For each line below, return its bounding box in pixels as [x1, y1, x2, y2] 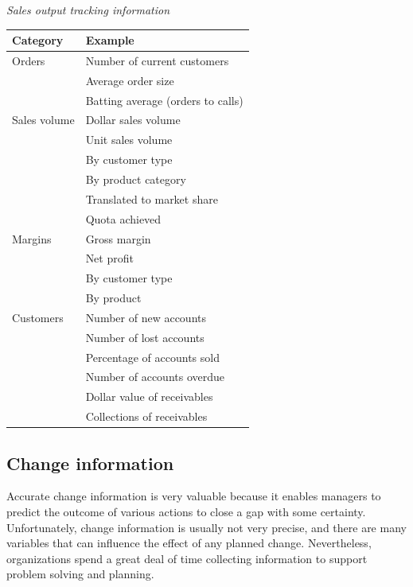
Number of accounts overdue [85, 368, 224, 385]
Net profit [85, 250, 134, 266]
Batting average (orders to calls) [85, 91, 244, 108]
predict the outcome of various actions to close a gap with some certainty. [6, 503, 366, 520]
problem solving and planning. [6, 566, 154, 582]
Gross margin [85, 230, 151, 247]
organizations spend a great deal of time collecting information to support [6, 550, 368, 566]
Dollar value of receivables [85, 388, 213, 405]
